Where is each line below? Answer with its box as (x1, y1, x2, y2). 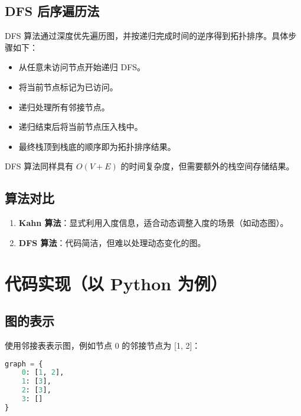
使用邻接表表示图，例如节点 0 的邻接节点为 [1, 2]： (5, 339, 201, 351)
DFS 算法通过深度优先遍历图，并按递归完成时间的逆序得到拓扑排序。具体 (5, 30, 289, 42)
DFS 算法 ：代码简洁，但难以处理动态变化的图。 (18, 236, 206, 248)
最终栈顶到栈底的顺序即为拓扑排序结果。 (18, 140, 176, 152)
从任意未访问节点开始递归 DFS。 (18, 61, 146, 73)
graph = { (5, 359, 43, 368)
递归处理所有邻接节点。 (18, 100, 110, 113)
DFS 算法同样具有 (5, 160, 74, 172)
